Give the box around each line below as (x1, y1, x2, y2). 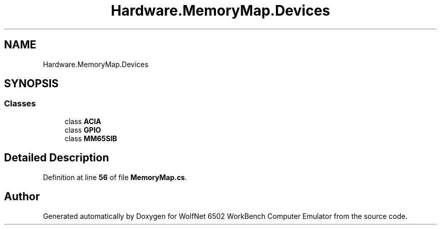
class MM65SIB (64, 134, 117, 143)
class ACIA (64, 117, 101, 126)
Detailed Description (4, 151, 109, 164)
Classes (4, 98, 36, 109)
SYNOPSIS (4, 77, 59, 90)
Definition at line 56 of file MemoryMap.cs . (43, 173, 187, 182)
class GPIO (64, 125, 101, 134)
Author (4, 190, 40, 203)
